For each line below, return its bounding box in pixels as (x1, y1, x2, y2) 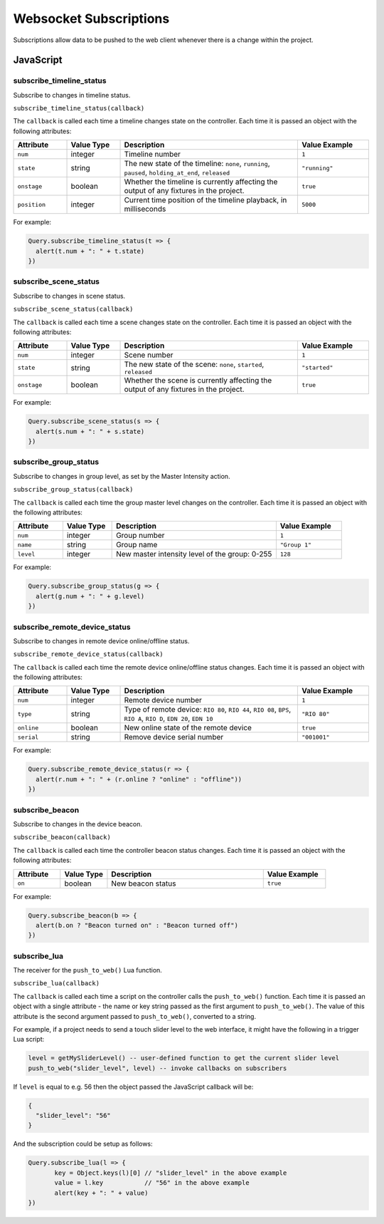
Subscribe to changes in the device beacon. (13, 819, 142, 828)
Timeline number (124, 150, 181, 160)
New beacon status (111, 878, 176, 888)
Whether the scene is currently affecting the (124, 375, 272, 385)
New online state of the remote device (124, 723, 252, 733)
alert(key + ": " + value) (54, 1188, 149, 1197)
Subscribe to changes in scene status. (13, 291, 126, 300)
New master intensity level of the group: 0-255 (116, 549, 272, 559)
